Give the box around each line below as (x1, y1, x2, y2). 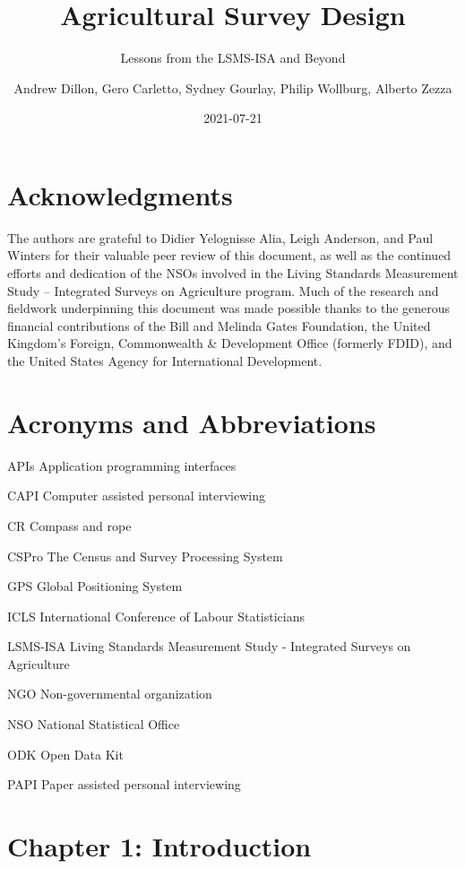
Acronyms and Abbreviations (7, 404, 376, 440)
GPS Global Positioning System (7, 577, 183, 595)
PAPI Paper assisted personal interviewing (7, 775, 241, 794)
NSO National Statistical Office (7, 715, 180, 734)
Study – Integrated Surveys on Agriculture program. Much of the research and (7, 281, 439, 300)
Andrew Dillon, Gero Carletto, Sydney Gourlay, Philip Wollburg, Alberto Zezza (13, 78, 452, 97)
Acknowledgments (7, 176, 233, 213)
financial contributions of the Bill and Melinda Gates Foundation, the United (7, 316, 431, 335)
